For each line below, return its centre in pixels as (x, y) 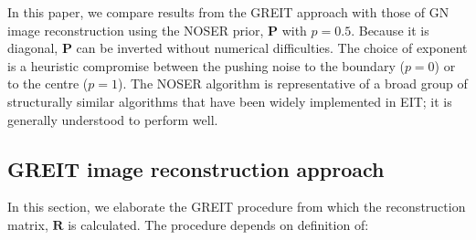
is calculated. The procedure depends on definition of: (218, 224)
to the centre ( (48, 83)
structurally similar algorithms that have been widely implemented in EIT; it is (230, 101)
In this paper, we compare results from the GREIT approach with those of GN (228, 12)
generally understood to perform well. (113, 119)
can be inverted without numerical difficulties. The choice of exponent (272, 48)
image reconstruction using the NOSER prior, (136, 30)
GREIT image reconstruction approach (196, 168)
